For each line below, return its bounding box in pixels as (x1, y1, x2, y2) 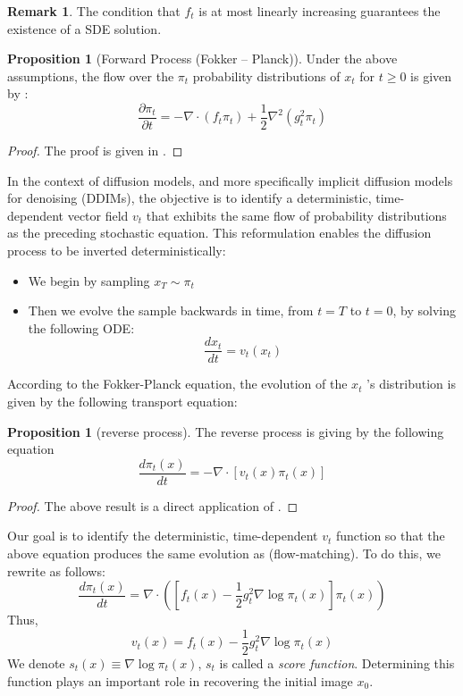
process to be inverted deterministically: (7, 241, 226, 259)
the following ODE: (28, 318, 135, 337)
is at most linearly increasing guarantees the (198, 2, 441, 20)
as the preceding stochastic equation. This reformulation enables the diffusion (7, 223, 432, 242)
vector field (67, 205, 129, 224)
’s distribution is (366, 374, 456, 393)
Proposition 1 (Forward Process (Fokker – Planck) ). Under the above (7, 49, 398, 68)
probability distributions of (192, 66, 341, 85)
